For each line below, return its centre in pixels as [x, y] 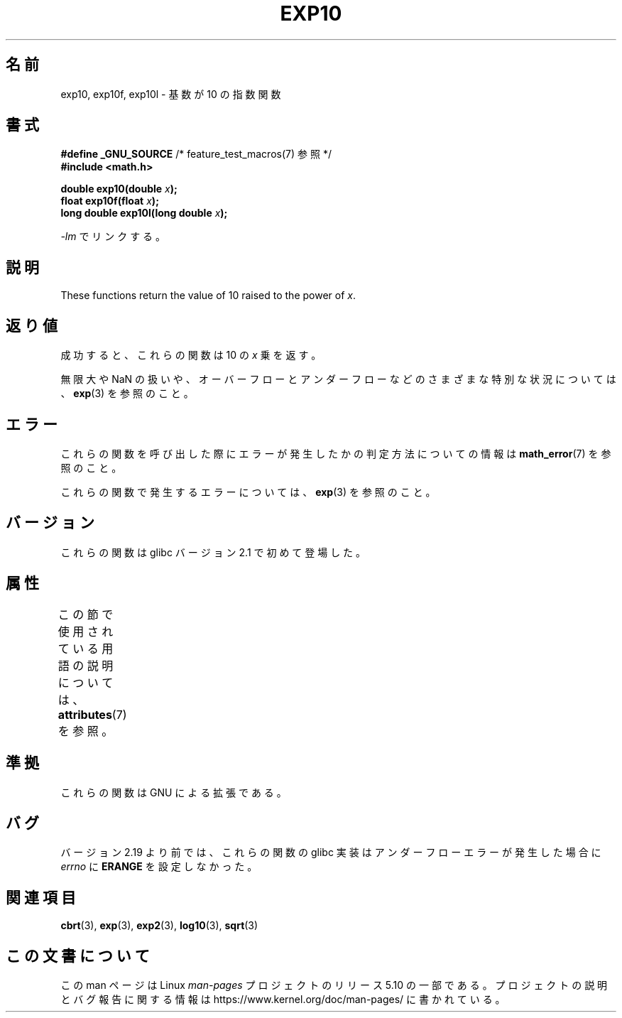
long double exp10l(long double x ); [144, 213]
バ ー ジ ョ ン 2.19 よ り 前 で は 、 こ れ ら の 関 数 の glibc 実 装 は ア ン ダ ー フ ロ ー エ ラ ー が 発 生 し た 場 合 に [331, 852]
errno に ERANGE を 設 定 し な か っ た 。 [159, 867]
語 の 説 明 [86, 665]
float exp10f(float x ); [110, 201]
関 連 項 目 [41, 897]
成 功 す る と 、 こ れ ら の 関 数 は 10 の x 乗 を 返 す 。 [191, 355]
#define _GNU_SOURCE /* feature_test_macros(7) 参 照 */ [196, 154]
